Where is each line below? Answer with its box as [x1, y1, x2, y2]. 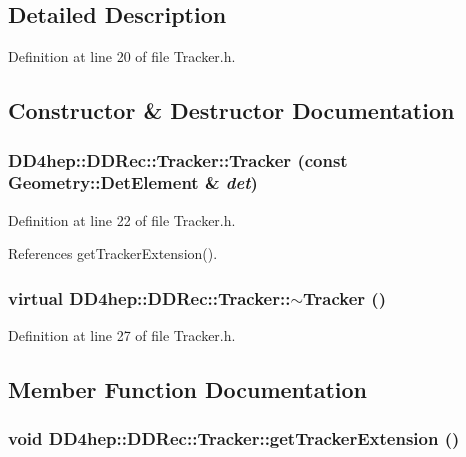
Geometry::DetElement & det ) [8, 170, 258, 195]
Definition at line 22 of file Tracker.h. [8, 209, 236, 230]
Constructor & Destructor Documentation [8, 95, 455, 126]
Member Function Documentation [8, 374, 368, 405]
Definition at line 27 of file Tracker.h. [8, 325, 236, 346]
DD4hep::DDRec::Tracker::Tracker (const [8, 147, 348, 172]
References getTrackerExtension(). [8, 243, 218, 264]
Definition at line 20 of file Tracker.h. [8, 46, 236, 67]
